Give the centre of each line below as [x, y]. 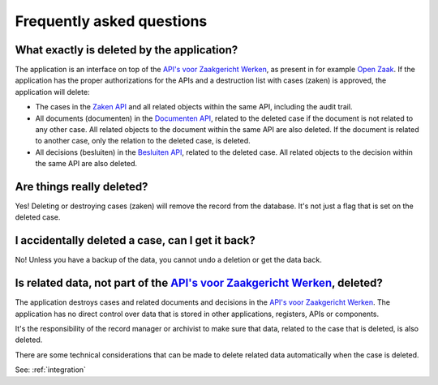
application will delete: [52, 92]
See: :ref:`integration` [51, 370]
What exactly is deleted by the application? [127, 50]
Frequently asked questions [111, 21]
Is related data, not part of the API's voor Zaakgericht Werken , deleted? [199, 283]
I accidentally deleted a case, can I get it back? [135, 240]
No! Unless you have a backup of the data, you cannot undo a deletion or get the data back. [168, 260]
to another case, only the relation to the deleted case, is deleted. [143, 141]
